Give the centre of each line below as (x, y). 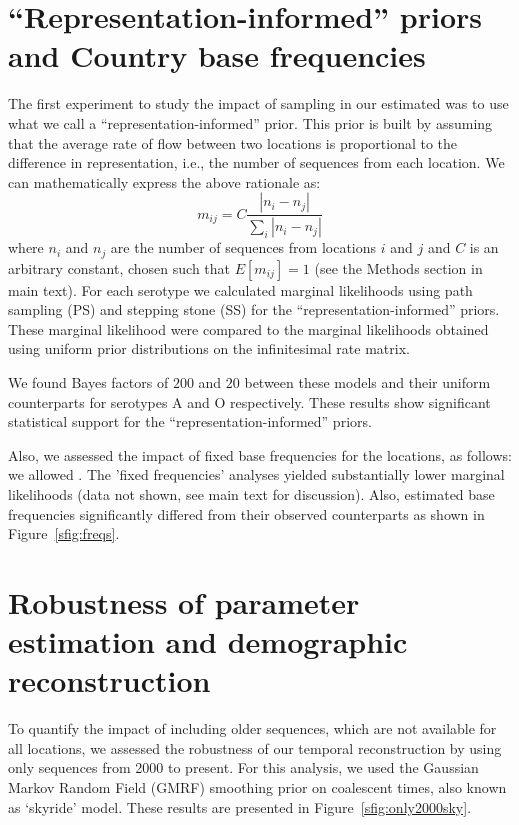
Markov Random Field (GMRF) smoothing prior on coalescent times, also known (257, 787)
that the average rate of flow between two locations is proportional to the (233, 142)
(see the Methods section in (398, 267)
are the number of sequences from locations (243, 247)
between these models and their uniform (367, 381)
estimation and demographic (208, 641)
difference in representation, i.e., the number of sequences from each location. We (256, 162)
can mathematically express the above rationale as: (164, 181)
